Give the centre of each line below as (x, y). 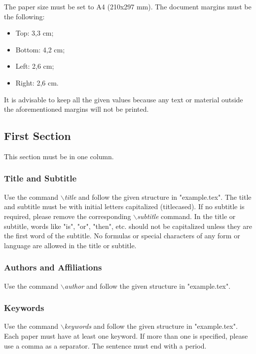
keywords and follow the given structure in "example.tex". (151, 326)
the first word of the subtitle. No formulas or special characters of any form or (122, 236)
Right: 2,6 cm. (37, 82)
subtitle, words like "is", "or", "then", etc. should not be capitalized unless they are (128, 226)
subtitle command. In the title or (186, 216)
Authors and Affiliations (53, 267)
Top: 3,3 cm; (35, 33)
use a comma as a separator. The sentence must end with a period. (105, 345)
